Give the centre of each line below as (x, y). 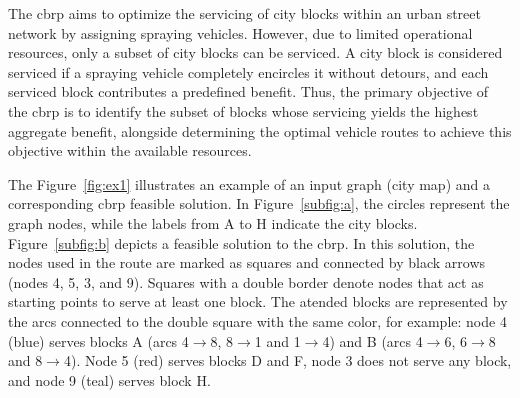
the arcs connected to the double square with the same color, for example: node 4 (257, 320)
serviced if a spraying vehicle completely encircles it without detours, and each (248, 71)
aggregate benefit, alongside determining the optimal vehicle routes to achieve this (260, 130)
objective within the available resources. (130, 150)
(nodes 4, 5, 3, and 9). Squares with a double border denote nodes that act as (246, 281)
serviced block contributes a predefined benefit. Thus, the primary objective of (248, 91)
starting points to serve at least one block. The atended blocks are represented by (258, 301)
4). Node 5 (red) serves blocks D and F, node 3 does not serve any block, (287, 360)
